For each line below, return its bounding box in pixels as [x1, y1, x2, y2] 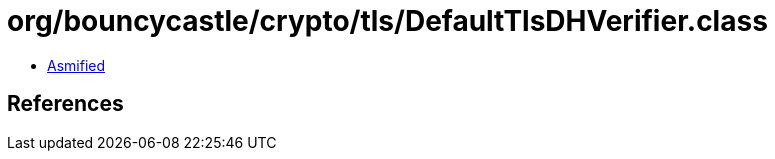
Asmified [47, 56, 106, 74]
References [7, 91, 124, 117]
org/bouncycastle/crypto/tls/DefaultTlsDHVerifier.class [7, 4, 768, 38]
